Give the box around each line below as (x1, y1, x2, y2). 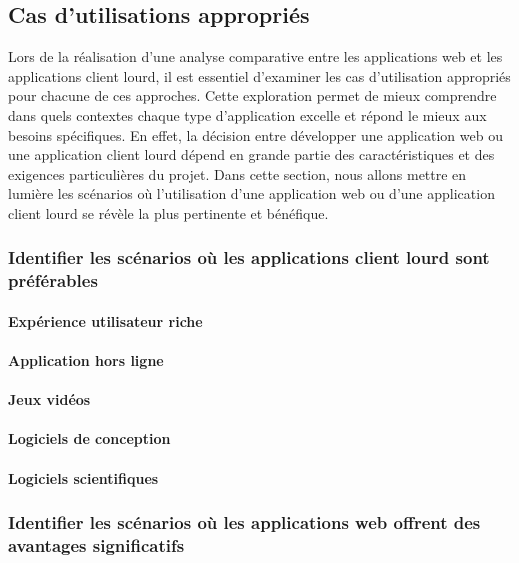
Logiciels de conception (8, 428, 171, 449)
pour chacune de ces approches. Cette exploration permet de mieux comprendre (8, 85, 497, 106)
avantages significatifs (8, 533, 185, 558)
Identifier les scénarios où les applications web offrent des (8, 510, 481, 535)
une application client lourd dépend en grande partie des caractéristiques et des (8, 144, 495, 165)
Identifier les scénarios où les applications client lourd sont (8, 245, 490, 270)
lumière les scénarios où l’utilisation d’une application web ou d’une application (8, 183, 495, 204)
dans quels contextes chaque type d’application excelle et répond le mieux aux (8, 104, 487, 125)
